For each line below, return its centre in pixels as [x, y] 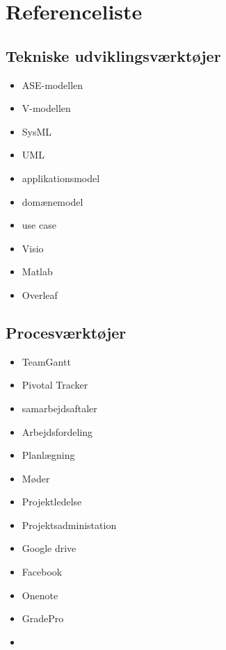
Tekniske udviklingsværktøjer [113, 55]
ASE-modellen [53, 84]
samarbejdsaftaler [59, 408]
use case [39, 225]
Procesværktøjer [66, 332]
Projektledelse [52, 502]
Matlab [37, 271]
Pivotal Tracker [55, 385]
